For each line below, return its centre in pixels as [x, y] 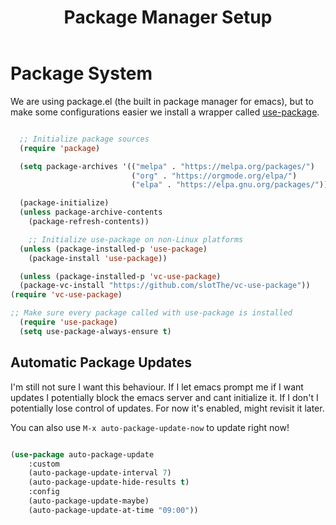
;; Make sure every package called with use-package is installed [151, 313]
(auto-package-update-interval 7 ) [100, 473]
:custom [44, 464]
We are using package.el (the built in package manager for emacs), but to [162, 101]
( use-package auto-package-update [82, 454]
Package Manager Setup [168, 17]
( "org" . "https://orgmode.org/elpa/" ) [214, 176]
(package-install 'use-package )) [98, 258]
